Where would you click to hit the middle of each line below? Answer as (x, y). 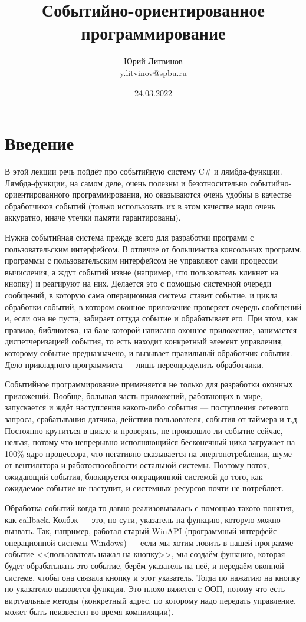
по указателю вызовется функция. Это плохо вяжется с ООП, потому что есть (145, 589)
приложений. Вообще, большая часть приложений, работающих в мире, (134, 395)
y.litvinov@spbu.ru (153, 72)
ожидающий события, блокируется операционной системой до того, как (134, 476)
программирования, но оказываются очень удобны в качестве (182, 194)
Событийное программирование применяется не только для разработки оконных (149, 384)
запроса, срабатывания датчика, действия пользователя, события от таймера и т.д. (152, 418)
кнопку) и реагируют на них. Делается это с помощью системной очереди (138, 283)
